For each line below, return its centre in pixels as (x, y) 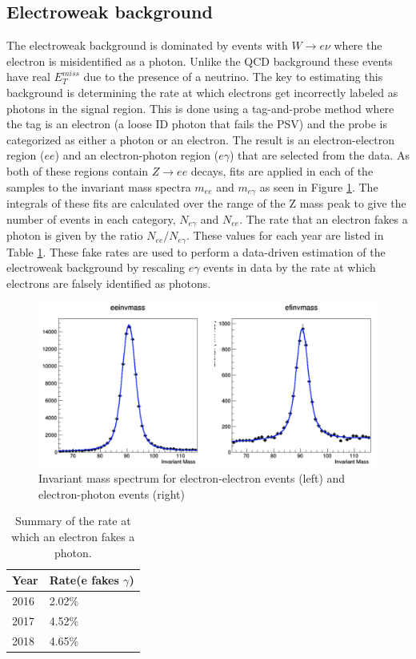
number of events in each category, (91, 218)
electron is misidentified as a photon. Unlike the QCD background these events (200, 61)
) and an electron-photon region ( (137, 155)
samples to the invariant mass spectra (99, 186)
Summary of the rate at (73, 521)
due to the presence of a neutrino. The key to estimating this (233, 77)
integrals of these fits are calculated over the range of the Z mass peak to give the (206, 203)
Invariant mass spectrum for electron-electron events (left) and (192, 478)
